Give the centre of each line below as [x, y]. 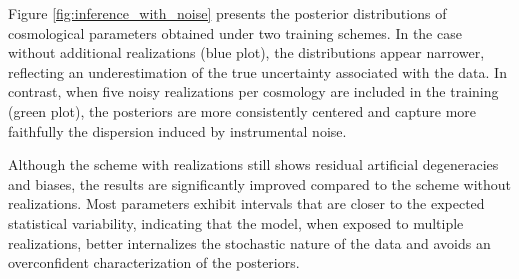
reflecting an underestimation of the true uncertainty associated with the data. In [257, 71]
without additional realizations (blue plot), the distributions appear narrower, [246, 52]
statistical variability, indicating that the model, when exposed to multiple [236, 222]
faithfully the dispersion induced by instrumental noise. [177, 130]
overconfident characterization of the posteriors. [154, 262]
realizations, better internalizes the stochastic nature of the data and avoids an [249, 242]
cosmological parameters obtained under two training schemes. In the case [235, 32]
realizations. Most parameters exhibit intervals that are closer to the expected [246, 203]
